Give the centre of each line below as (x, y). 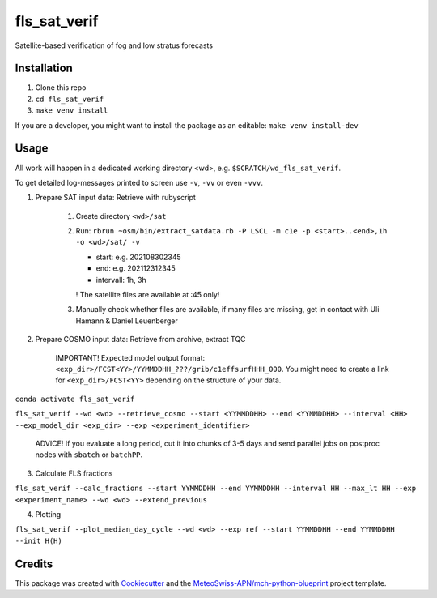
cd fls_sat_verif (70, 99)
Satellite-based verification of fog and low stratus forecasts (114, 45)
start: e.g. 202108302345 (138, 257)
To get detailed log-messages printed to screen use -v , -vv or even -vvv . (139, 182)
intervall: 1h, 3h (121, 280)
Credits (34, 564)
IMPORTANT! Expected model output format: (130, 357)
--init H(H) (38, 540)
